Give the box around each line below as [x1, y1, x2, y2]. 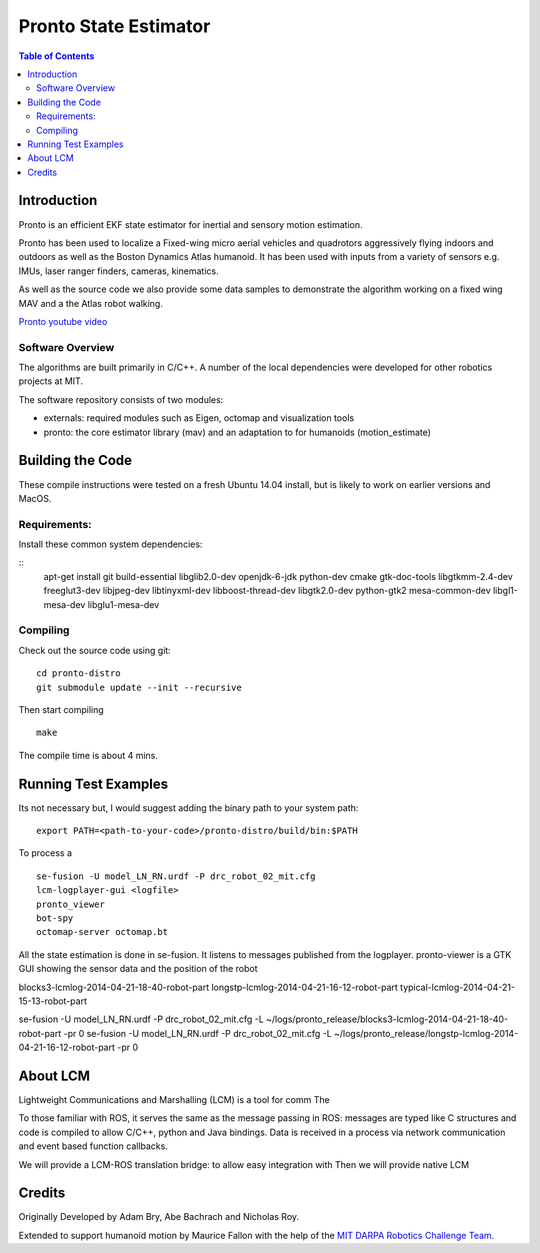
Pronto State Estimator [18, 15, 211, 37]
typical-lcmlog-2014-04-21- [400, 981, 515, 993]
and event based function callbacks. [18, 1140, 169, 1152]
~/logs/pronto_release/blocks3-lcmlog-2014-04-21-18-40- [265, 1013, 509, 1025]
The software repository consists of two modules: [18, 393, 224, 405]
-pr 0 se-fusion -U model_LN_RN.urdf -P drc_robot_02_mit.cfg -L [63, 1027, 332, 1039]
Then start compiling [18, 703, 104, 715]
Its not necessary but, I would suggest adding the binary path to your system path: [18, 801, 359, 814]
